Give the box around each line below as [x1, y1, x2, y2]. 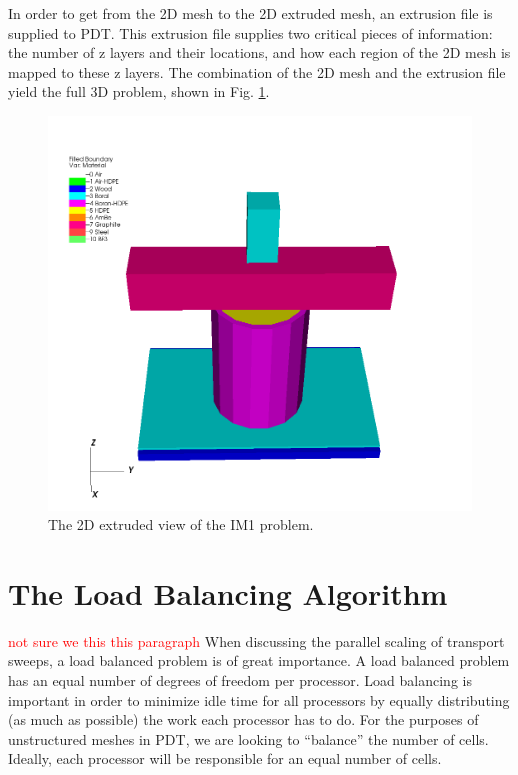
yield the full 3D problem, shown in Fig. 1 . [8, 81, 270, 102]
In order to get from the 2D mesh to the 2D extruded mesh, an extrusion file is [8, 3, 493, 23]
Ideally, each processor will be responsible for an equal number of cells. [8, 748, 442, 769]
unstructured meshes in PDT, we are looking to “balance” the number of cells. [8, 728, 489, 749]
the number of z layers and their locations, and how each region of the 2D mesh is [8, 42, 511, 63]
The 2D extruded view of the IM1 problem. [48, 514, 314, 535]
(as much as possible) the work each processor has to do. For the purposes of [8, 709, 479, 730]
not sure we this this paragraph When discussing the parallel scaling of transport [8, 630, 505, 651]
